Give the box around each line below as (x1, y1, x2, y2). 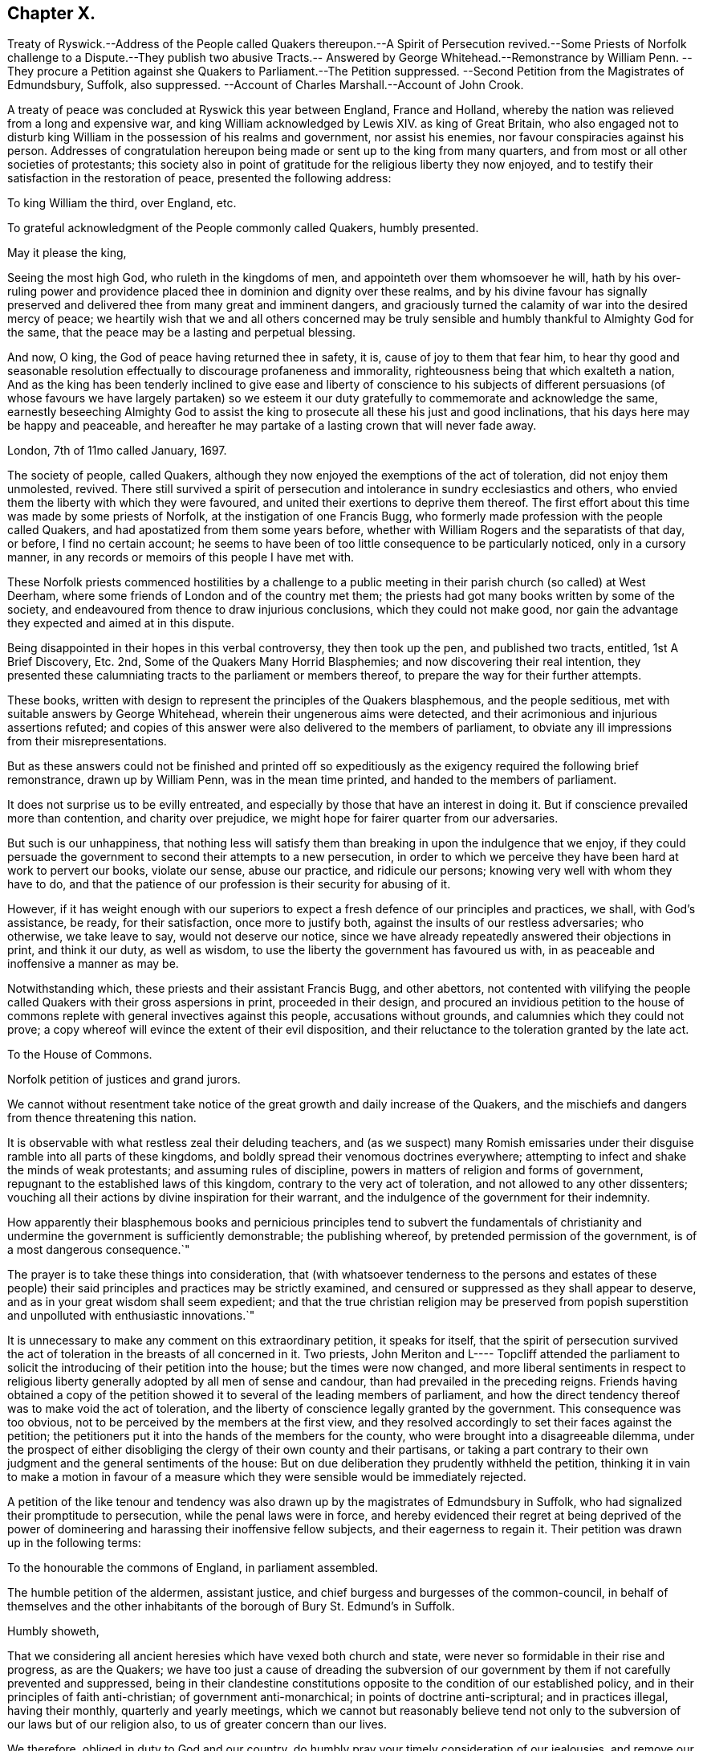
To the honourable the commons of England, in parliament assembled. (7, 1561, 379, 1575)
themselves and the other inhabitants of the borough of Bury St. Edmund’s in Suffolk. (7, 1599, 455, 1614)
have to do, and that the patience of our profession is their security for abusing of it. (7, 877, 451, 892)
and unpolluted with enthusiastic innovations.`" (7, 1308, 255, 1323)
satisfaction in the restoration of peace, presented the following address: (7, 171, 392, 186)
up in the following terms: (7, 1536, 141, 1550)
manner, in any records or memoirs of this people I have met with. (7, 550, 355, 565)
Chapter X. (7, 3, 96, 23)
